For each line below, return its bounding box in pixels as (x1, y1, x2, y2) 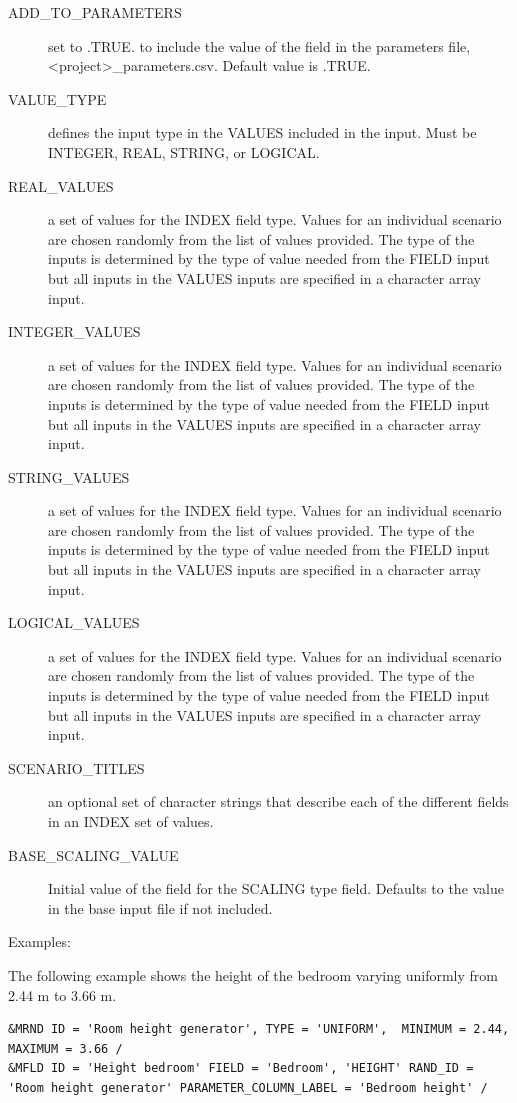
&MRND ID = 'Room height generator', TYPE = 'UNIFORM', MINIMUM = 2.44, (8, 1022, 510, 1037)
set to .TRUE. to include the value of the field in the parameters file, (48, 35, 471, 56)
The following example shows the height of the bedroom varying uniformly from (8, 964, 498, 985)
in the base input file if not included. (48, 897, 273, 918)
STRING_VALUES (8, 466, 130, 487)
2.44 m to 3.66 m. (8, 984, 117, 1005)
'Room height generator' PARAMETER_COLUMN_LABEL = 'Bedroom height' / (8, 1080, 488, 1095)
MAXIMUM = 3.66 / (8, 1041, 123, 1056)
